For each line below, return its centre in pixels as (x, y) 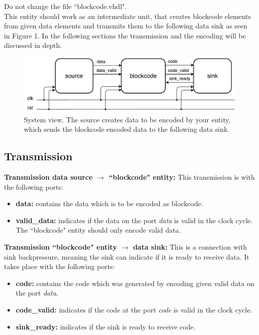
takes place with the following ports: (60, 266)
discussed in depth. (33, 45)
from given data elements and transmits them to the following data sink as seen (126, 26)
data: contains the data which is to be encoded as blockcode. (109, 203)
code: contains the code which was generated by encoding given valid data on (135, 283)
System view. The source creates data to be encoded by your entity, (127, 119)
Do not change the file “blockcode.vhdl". (65, 6)
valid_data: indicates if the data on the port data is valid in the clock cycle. (134, 220)
